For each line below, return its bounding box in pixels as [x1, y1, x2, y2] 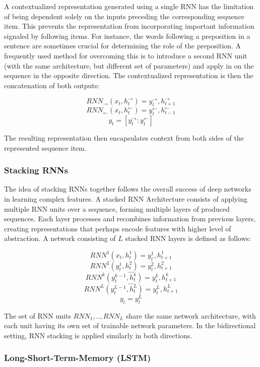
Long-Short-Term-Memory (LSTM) [4, 351, 151, 364]
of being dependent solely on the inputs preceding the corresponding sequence [4, 11, 244, 21]
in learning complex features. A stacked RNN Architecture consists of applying [4, 193, 247, 204]
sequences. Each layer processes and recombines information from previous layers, [4, 213, 256, 224]
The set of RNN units [4, 310, 71, 321]
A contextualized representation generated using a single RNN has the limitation [4, 1, 254, 11]
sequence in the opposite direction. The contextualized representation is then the [4, 70, 253, 81]
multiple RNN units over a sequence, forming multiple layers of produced [4, 203, 230, 214]
